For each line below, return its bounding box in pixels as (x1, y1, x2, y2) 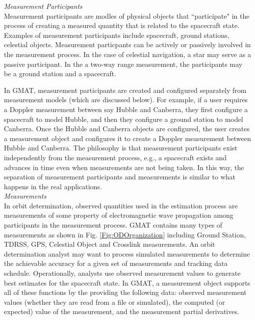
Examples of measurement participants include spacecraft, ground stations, (4, 29, 229, 40)
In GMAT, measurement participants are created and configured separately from (4, 85, 247, 95)
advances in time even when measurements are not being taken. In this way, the (4, 162, 244, 172)
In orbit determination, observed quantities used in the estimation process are (4, 200, 238, 210)
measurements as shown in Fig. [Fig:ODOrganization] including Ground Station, (4, 229, 246, 239)
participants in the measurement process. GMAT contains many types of (4, 220, 223, 230)
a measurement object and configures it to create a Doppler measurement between (4, 133, 251, 143)
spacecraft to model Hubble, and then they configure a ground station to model (4, 114, 243, 124)
